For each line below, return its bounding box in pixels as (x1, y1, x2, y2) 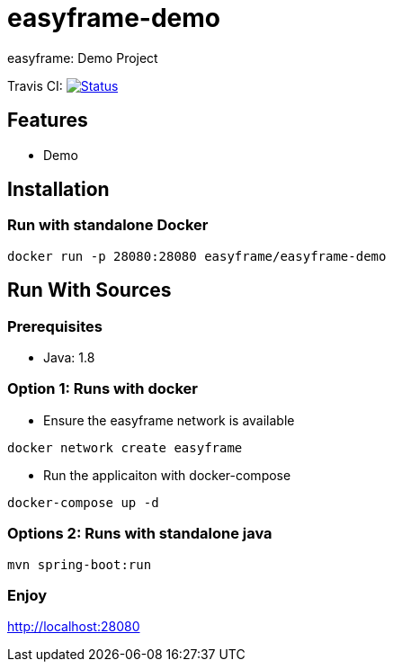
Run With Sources (7, 279, 172, 302)
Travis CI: (7, 77, 63, 94)
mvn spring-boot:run (7, 557, 152, 572)
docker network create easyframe (7, 440, 243, 455)
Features (7, 109, 88, 132)
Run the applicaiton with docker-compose (43, 467, 291, 483)
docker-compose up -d (7, 495, 159, 510)
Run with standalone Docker (7, 216, 209, 235)
